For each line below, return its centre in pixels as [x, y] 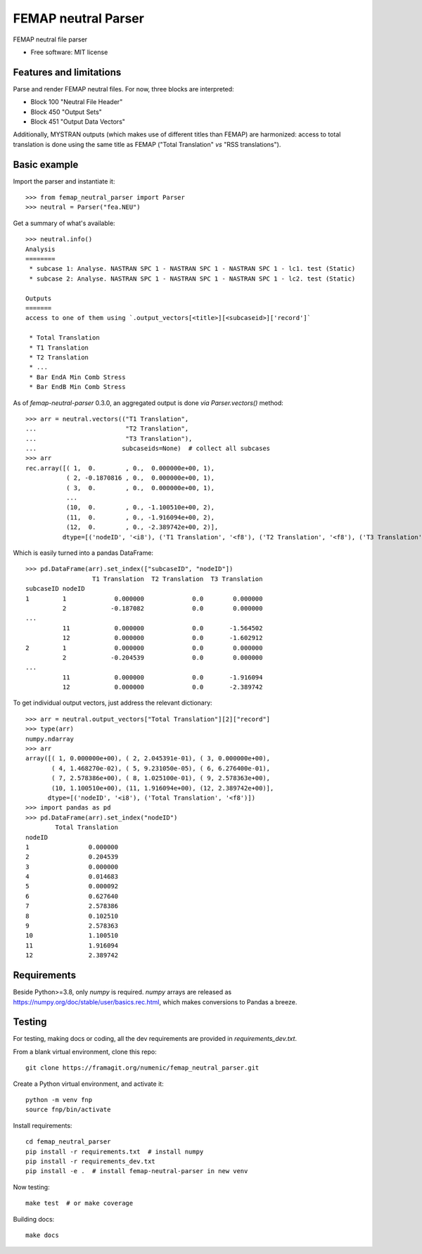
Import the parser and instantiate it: [64, 181]
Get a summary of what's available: [64, 223]
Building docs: [34, 1219]
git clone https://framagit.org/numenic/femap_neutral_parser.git [142, 1068]
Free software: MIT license [69, 52]
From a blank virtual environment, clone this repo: [85, 1051]
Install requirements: [43, 1125]
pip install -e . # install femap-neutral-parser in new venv [137, 1171]
